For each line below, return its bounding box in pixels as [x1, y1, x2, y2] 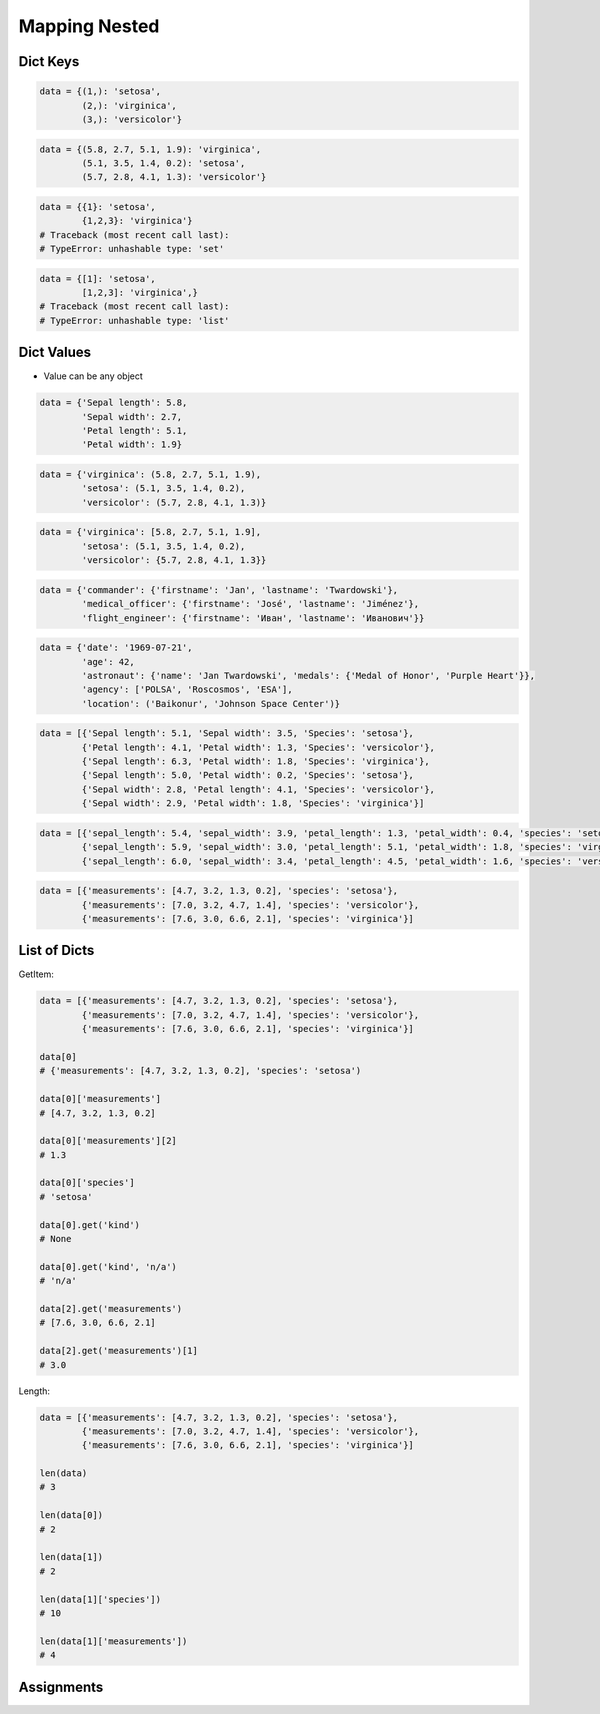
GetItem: [18, 968, 55, 980]
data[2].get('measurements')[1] [39, 1345, 199, 1357]
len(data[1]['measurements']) [39, 1635, 188, 1647]
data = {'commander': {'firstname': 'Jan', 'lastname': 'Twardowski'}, [39, 584, 399, 595]
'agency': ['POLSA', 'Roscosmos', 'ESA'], [81, 684, 294, 695]
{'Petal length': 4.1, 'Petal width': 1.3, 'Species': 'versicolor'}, [81, 741, 435, 753]
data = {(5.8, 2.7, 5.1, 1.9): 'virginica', [39, 143, 262, 155]
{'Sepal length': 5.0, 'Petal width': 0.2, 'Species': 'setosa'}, [81, 770, 415, 781]
